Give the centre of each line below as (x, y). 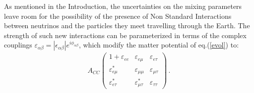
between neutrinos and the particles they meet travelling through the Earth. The (127, 25)
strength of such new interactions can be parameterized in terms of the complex (125, 35)
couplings (18, 45)
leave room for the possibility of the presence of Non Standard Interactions (118, 16)
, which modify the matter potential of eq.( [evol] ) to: (159, 45)
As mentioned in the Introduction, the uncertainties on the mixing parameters (123, 6)
